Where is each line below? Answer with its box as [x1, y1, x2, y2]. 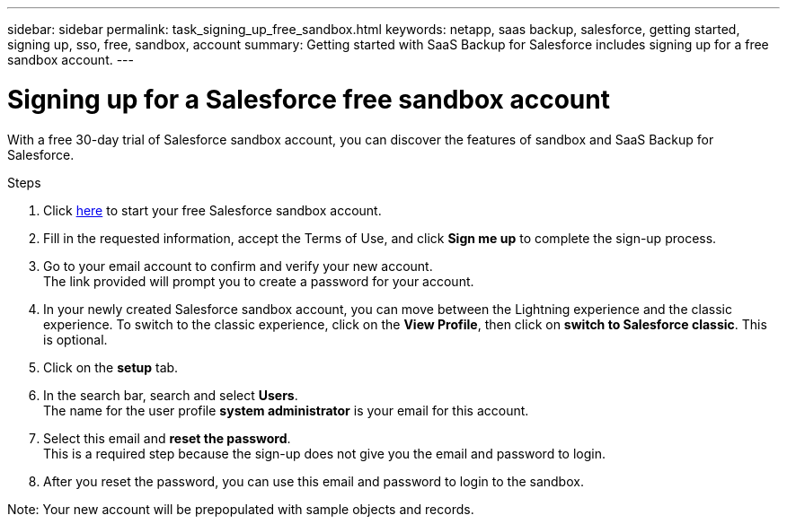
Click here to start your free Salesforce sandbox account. [43, 202, 382, 218]
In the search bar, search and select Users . [43, 387, 298, 403]
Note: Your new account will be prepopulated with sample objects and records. [7, 501, 474, 517]
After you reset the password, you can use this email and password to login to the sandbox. [43, 473, 584, 489]
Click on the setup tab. [43, 359, 179, 375]
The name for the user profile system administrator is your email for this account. [43, 402, 529, 418]
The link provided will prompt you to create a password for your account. [43, 273, 474, 289]
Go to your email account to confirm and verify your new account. [43, 258, 433, 274]
